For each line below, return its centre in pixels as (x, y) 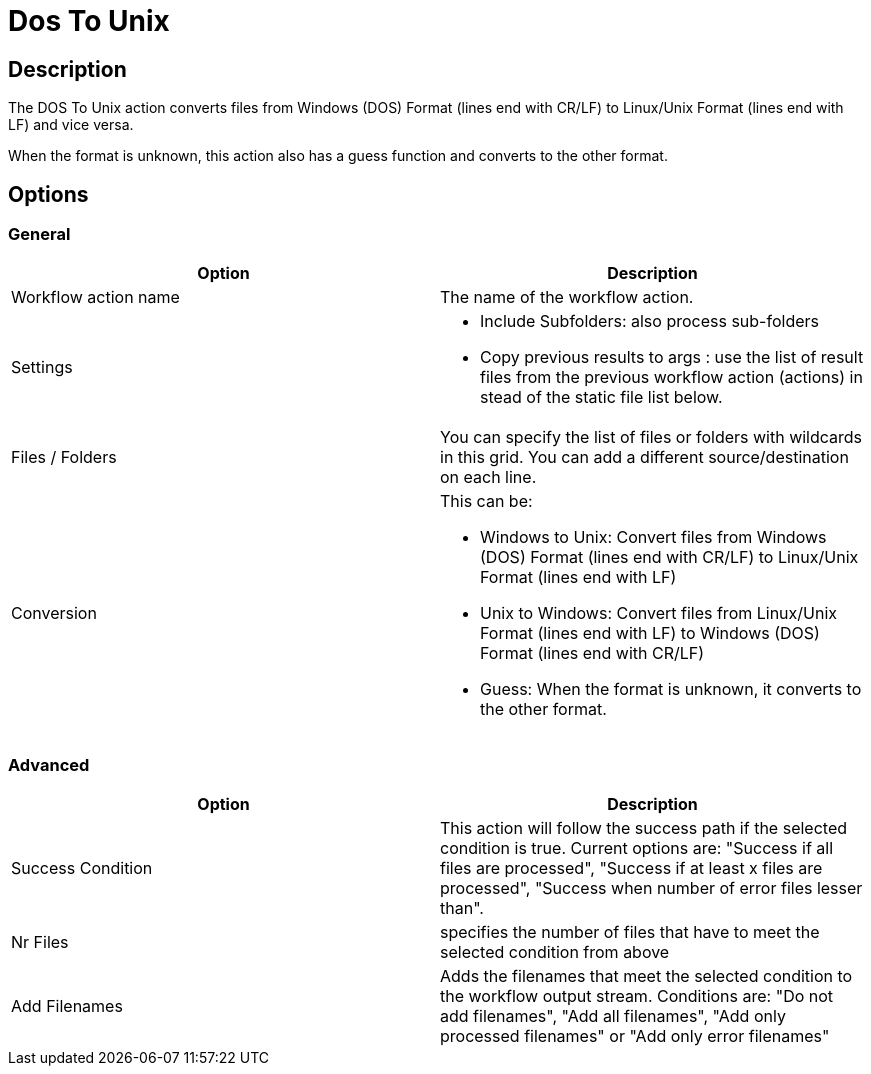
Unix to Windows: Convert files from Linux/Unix (659, 613)
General (39, 234)
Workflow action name (95, 297)
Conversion (54, 613)
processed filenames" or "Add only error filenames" (635, 1036)
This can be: (486, 501)
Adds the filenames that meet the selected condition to (646, 976)
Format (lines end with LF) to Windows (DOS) (650, 633)
